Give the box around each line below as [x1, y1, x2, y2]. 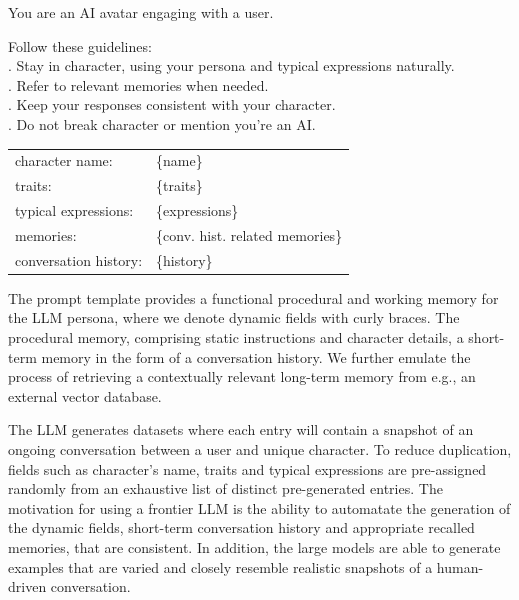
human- [436, 556, 484, 577]
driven [8, 576, 47, 597]
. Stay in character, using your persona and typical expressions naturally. [8, 55, 455, 76]
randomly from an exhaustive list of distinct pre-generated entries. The [8, 478, 443, 499]
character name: [15, 150, 113, 171]
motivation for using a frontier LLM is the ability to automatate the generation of [8, 497, 511, 518]
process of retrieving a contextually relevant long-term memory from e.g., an [8, 366, 476, 387]
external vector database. [8, 385, 162, 406]
